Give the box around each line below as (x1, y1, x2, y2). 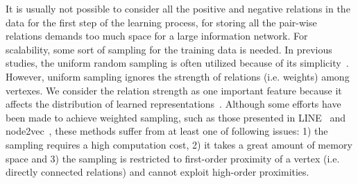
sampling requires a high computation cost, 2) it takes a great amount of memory (6, 137, 352, 151)
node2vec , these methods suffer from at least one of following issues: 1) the (6, 124, 328, 138)
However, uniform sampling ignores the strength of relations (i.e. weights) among (6, 69, 350, 83)
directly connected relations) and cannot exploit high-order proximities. (6, 165, 309, 179)
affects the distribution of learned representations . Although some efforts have (6, 97, 341, 111)
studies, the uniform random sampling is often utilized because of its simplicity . (6, 56, 349, 70)
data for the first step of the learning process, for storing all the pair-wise (6, 15, 317, 29)
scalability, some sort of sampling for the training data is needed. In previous (6, 42, 332, 56)
